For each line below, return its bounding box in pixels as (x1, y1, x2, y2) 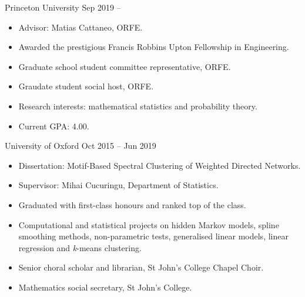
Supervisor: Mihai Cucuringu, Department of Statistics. (18, 179, 219, 191)
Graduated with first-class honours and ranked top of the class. (18, 198, 246, 211)
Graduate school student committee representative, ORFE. (18, 60, 231, 72)
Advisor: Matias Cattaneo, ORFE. (18, 21, 143, 33)
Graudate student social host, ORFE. (18, 80, 154, 92)
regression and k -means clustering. (18, 241, 142, 253)
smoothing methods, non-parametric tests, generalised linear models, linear (18, 230, 289, 242)
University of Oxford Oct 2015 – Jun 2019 (5, 139, 156, 152)
